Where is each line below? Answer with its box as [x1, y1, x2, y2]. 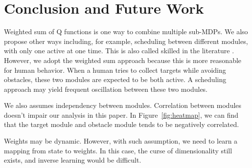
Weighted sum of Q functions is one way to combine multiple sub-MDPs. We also [4, 26, 248, 37]
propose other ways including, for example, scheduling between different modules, [4, 36, 248, 46]
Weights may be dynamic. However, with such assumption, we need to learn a [4, 136, 238, 146]
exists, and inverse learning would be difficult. [4, 155, 141, 165]
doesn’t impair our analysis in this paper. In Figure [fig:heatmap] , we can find [4, 109, 239, 120]
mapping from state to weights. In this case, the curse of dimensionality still [4, 145, 232, 155]
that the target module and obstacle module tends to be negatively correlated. [4, 119, 239, 129]
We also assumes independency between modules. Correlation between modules [4, 100, 242, 110]
